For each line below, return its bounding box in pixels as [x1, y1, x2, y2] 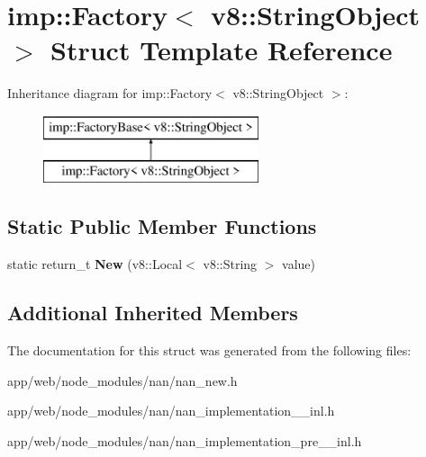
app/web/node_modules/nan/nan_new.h [7, 371, 238, 390]
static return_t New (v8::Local [7, 255, 183, 273]
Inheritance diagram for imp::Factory [7, 84, 213, 103]
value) [282, 255, 315, 273]
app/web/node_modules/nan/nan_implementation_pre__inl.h [7, 431, 362, 450]
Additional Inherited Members [7, 299, 298, 327]
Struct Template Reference [50, 31, 393, 68]
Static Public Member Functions [7, 212, 317, 240]
